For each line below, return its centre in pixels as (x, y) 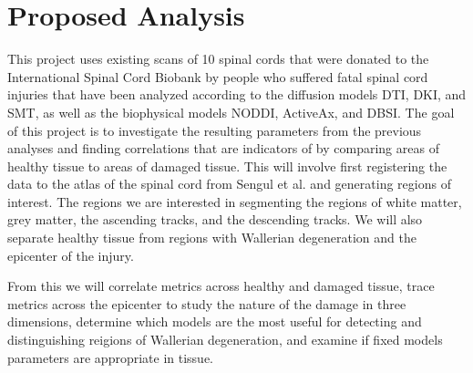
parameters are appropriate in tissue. (110, 357)
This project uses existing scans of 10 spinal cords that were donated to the (218, 59)
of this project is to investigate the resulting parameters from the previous (215, 130)
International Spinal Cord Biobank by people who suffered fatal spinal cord (218, 76)
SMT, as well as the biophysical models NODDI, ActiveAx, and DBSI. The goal (231, 112)
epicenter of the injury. (71, 255)
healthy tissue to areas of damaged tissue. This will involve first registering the (227, 166)
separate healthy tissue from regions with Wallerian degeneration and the (212, 238)
